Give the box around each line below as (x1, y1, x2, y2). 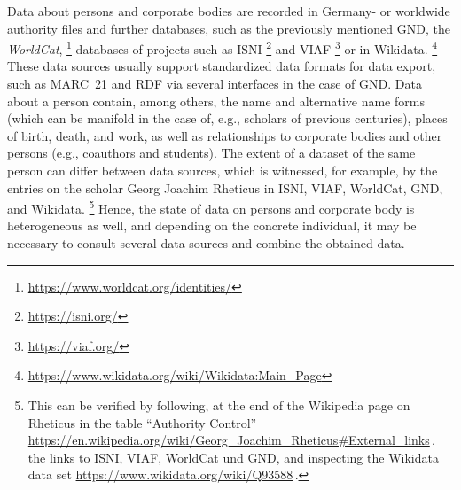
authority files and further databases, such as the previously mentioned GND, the (7, 19, 450, 37)
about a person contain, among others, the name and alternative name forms (7, 91, 425, 110)
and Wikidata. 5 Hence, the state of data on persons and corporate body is (7, 197, 415, 217)
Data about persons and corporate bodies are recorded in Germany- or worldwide (7, 2, 450, 19)
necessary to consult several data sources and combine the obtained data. (7, 234, 405, 253)
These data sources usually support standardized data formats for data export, (7, 57, 436, 75)
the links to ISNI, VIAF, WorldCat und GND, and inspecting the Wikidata (27, 447, 439, 466)
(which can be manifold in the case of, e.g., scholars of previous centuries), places (7, 109, 448, 128)
